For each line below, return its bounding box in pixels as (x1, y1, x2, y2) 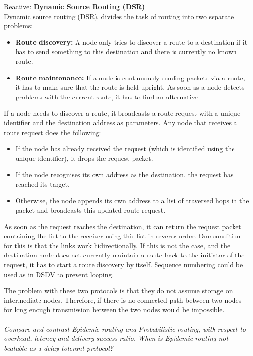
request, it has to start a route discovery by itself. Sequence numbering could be (4, 259, 243, 270)
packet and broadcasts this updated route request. (15, 205, 166, 215)
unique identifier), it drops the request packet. (15, 153, 153, 163)
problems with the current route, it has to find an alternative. (15, 91, 200, 101)
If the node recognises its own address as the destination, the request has (15, 169, 234, 179)
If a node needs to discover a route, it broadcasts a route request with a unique (4, 108, 241, 118)
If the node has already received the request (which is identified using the (15, 143, 235, 154)
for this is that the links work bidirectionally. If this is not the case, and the (4, 240, 231, 250)
